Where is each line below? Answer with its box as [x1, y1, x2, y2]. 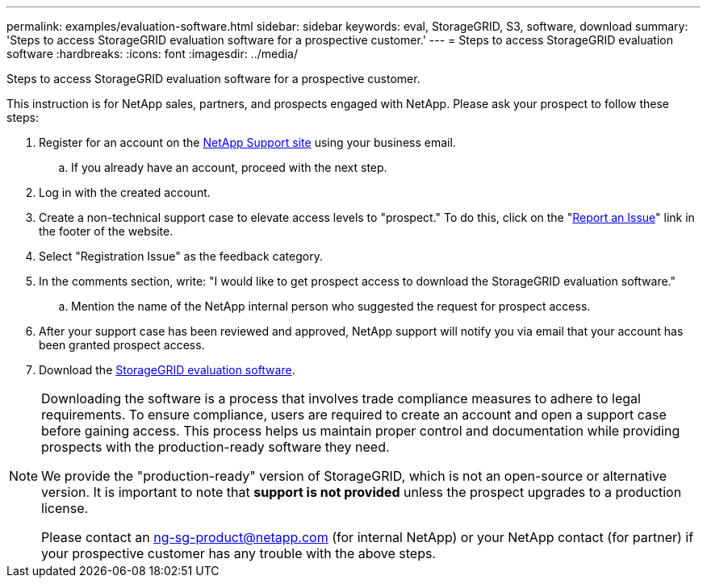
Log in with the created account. [39, 186, 211, 199]
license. [41, 500, 89, 516]
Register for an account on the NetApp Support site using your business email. [39, 136, 456, 149]
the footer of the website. [39, 224, 174, 238]
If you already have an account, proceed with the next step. [71, 161, 387, 174]
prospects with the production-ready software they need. [41, 439, 390, 455]
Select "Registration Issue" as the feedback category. [39, 249, 323, 263]
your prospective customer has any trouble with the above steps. [41, 545, 436, 561]
